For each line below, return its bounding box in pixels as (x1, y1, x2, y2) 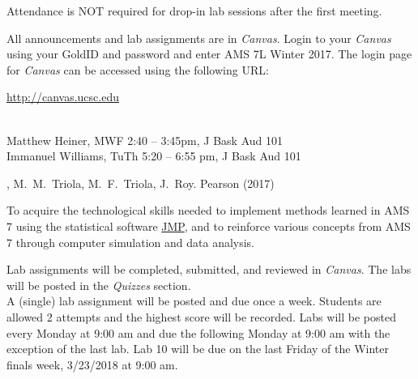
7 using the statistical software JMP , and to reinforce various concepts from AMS (6, 217, 411, 234)
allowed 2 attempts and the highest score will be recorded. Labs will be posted (6, 308, 396, 325)
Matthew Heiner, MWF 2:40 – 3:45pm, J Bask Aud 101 (6, 131, 283, 148)
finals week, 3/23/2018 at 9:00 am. (6, 356, 178, 373)
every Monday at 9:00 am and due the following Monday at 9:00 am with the (6, 324, 390, 341)
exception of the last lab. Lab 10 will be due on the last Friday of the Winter (6, 340, 389, 357)
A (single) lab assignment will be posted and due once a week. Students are (6, 292, 382, 309)
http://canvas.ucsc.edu (6, 88, 119, 105)
